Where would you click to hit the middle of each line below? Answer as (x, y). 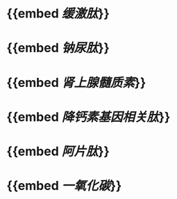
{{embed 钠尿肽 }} (58, 48)
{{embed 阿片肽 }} (58, 151)
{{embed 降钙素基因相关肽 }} (88, 117)
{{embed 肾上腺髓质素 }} (76, 82)
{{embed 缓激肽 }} (58, 14)
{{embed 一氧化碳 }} (64, 186)
